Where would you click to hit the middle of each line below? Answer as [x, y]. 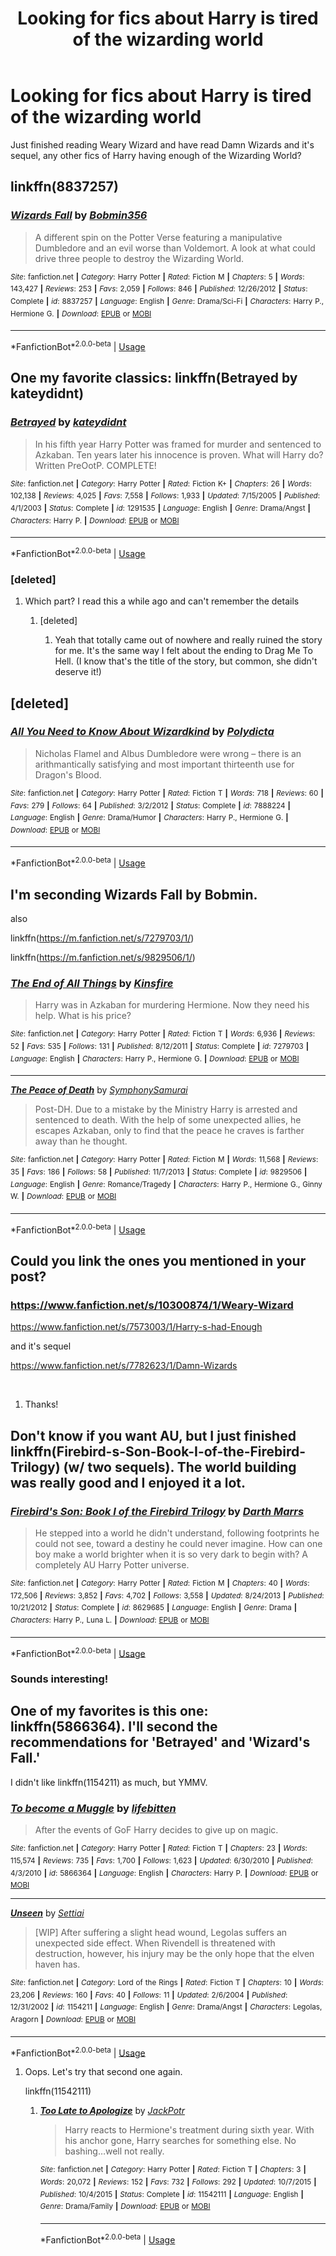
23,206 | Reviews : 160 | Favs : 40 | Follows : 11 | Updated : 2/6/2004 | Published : [149, 1995]
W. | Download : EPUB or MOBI [63, 1197]
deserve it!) [78, 672]
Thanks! [41, 1404]
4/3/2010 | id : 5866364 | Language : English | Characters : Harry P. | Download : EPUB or [164, 1873]
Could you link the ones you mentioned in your [158, 1260]
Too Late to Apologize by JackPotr [112, 2111]
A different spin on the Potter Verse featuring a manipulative [158, 237]
